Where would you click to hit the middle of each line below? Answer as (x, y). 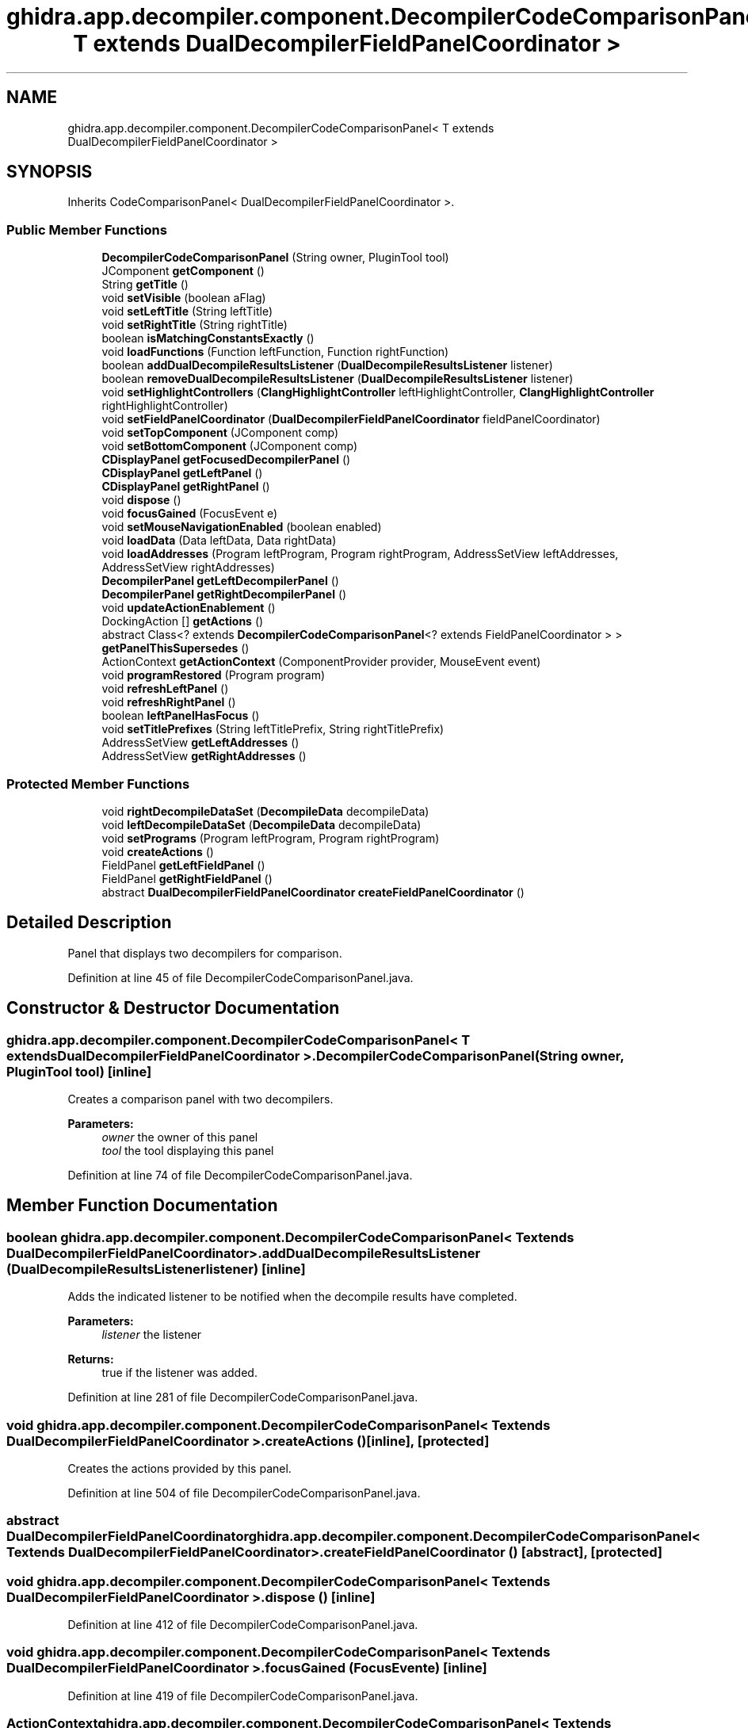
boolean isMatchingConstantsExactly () (208, 338)
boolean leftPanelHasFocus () (181, 716)
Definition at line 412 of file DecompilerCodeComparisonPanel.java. (243, 1625)
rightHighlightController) (165, 406)
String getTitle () (145, 285)
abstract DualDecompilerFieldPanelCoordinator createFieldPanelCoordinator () (313, 892)
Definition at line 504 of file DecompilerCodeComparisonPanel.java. (244, 1493)
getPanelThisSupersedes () (176, 648)
